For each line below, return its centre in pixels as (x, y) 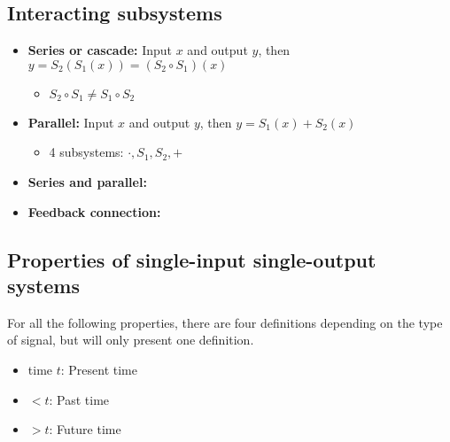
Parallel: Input (71, 122)
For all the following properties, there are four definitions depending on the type (225, 322)
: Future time (85, 429)
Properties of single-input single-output (192, 259)
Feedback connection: (94, 211)
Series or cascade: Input (100, 50)
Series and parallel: (87, 181)
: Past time (79, 399)
